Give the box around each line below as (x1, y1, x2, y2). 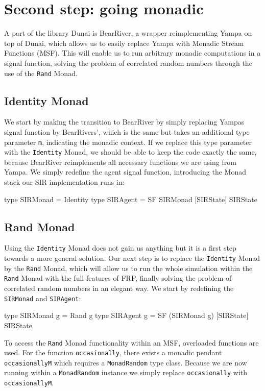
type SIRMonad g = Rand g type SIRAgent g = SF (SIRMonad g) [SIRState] (4, 310, 249, 321)
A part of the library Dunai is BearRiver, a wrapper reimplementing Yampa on (4, 28, 252, 38)
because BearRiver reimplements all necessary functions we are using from (4, 156, 236, 167)
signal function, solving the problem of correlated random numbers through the (4, 57, 252, 68)
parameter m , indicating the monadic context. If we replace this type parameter (4, 136, 252, 147)
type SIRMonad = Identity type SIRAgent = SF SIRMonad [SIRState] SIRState (4, 193, 257, 204)
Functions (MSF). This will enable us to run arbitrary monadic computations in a (4, 47, 261, 58)
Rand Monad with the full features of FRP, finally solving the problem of (4, 273, 232, 283)
